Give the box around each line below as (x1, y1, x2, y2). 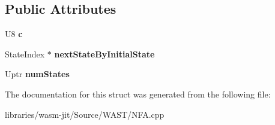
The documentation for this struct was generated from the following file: (5, 87, 271, 100)
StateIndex (5, 47, 45, 60)
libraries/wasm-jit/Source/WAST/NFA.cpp (5, 108, 165, 120)
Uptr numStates (5, 68, 70, 80)
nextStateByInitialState (54, 47, 155, 60)
